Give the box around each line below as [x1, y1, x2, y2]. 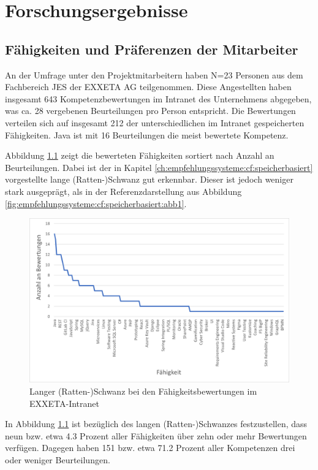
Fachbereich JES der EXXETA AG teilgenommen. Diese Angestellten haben [5, 80, 292, 93]
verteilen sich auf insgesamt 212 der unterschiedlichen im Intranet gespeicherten [5, 116, 305, 129]
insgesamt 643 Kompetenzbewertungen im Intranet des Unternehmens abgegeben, [5, 92, 312, 105]
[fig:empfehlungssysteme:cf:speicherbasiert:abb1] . [5, 197, 187, 210]
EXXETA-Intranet [29, 396, 100, 409]
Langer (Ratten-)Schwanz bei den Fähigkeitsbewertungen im [29, 385, 257, 398]
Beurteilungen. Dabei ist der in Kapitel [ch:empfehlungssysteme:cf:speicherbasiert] [5, 161, 313, 173]
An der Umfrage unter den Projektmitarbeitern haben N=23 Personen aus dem [5, 68, 303, 81]
